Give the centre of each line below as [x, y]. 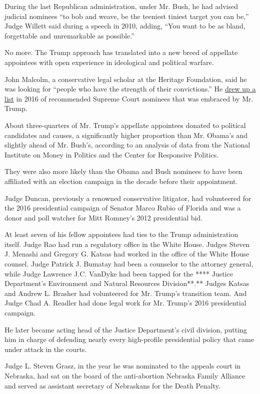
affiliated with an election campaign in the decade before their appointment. [121, 181]
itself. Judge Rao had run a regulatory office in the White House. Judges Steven [127, 244]
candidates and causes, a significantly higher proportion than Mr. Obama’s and [126, 135]
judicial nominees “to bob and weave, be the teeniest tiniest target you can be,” [127, 16]
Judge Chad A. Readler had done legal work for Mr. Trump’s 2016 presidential [125, 303]
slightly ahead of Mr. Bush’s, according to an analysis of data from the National [127, 145]
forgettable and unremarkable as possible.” [69, 35]
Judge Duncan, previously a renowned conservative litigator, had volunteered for [128, 198]
